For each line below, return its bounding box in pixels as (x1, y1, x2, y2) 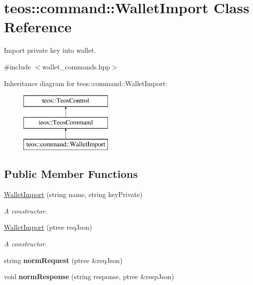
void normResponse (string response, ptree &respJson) (4, 271, 174, 282)
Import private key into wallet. (4, 45, 96, 55)
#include (4, 61, 31, 71)
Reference (4, 17, 72, 37)
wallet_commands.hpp (42, 61, 110, 71)
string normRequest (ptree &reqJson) (4, 255, 123, 265)
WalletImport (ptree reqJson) (4, 222, 92, 232)
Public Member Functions (4, 166, 138, 181)
